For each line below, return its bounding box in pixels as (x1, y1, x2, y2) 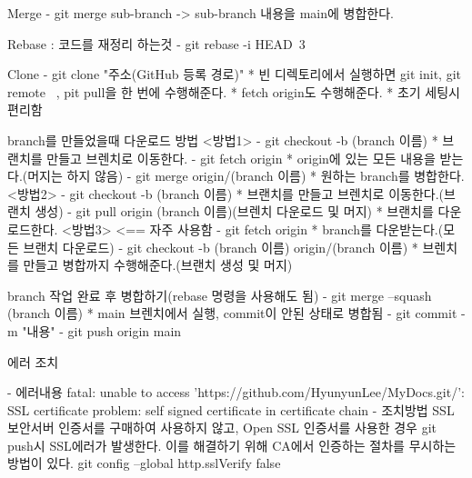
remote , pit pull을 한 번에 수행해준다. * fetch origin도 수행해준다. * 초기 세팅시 (7, 82, 460, 101)
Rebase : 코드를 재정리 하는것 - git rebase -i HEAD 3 (7, 34, 306, 53)
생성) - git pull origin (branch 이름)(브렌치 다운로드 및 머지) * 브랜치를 (35, 202, 434, 221)
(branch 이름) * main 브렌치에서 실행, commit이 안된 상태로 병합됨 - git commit (7, 304, 457, 323)
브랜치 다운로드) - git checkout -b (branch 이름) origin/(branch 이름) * (23, 237, 418, 256)
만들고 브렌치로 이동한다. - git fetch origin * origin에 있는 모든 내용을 (46, 148, 436, 167)
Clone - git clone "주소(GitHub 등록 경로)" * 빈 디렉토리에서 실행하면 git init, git (7, 65, 462, 84)
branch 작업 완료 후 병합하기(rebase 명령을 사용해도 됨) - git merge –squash (7, 285, 432, 304)
